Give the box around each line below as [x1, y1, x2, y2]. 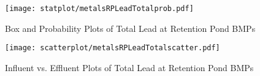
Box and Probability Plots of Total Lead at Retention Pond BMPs [5, 21, 256, 34]
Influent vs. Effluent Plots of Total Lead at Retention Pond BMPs [5, 61, 254, 74]
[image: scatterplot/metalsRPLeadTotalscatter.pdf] [5, 44, 220, 53]
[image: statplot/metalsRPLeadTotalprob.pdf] [5, 4, 194, 13]
